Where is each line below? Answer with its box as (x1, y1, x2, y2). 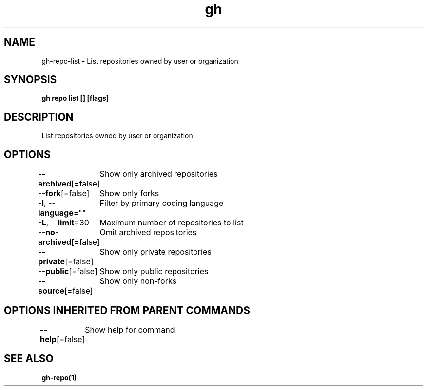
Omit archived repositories (99, 227, 197, 238)
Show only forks (99, 188, 159, 199)
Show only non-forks (99, 276, 177, 286)
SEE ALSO (4, 353, 54, 365)
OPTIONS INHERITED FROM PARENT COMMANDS (4, 304, 250, 316)
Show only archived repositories (99, 169, 218, 179)
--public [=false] (38, 266, 97, 277)
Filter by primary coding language (99, 198, 224, 208)
